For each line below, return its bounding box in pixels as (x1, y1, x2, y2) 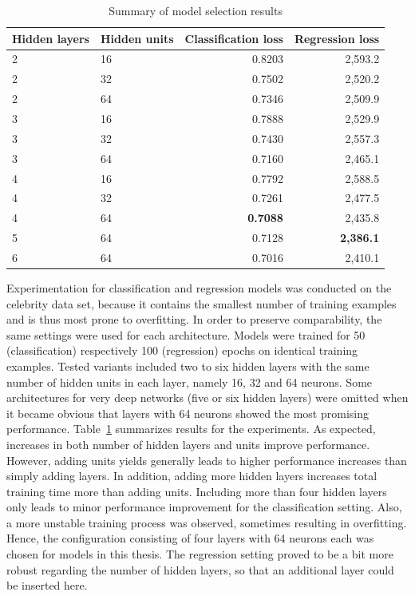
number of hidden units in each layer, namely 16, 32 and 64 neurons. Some (6, 373, 373, 390)
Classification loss (184, 30, 283, 46)
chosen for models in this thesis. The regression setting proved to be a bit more (6, 546, 393, 562)
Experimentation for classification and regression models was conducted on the (6, 279, 392, 296)
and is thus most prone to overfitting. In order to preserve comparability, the (6, 311, 382, 328)
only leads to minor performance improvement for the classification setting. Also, (6, 499, 402, 515)
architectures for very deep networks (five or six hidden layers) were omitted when (6, 389, 409, 406)
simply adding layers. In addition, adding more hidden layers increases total (6, 467, 377, 484)
